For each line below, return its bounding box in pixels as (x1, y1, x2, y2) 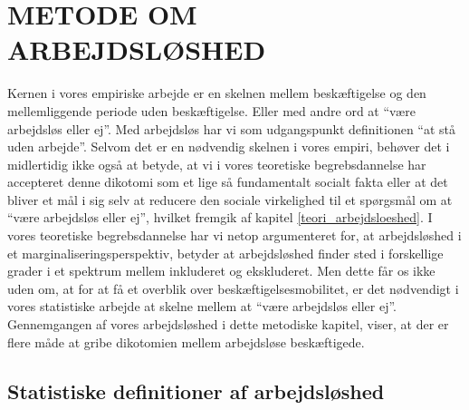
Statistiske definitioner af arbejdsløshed (7, 376, 385, 405)
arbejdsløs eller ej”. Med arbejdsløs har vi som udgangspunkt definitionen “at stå (7, 119, 456, 138)
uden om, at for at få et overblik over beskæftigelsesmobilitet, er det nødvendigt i (7, 278, 459, 298)
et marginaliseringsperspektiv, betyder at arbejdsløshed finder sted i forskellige (7, 243, 444, 262)
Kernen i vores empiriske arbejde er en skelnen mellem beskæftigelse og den (7, 83, 426, 102)
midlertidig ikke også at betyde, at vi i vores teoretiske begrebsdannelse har (7, 154, 426, 173)
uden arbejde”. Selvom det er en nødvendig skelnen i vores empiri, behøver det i (7, 137, 450, 156)
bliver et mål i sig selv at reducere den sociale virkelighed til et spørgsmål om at (7, 190, 453, 209)
